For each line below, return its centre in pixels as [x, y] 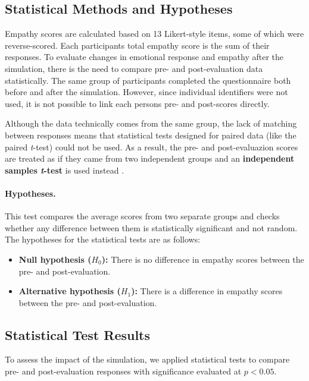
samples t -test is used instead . [65, 170]
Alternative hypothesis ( [70, 291]
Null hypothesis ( [55, 259]
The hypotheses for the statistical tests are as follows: [103, 239]
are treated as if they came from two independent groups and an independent [150, 158]
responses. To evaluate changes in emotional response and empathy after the [144, 57]
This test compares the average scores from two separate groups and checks [142, 216]
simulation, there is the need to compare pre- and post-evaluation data [134, 68]
